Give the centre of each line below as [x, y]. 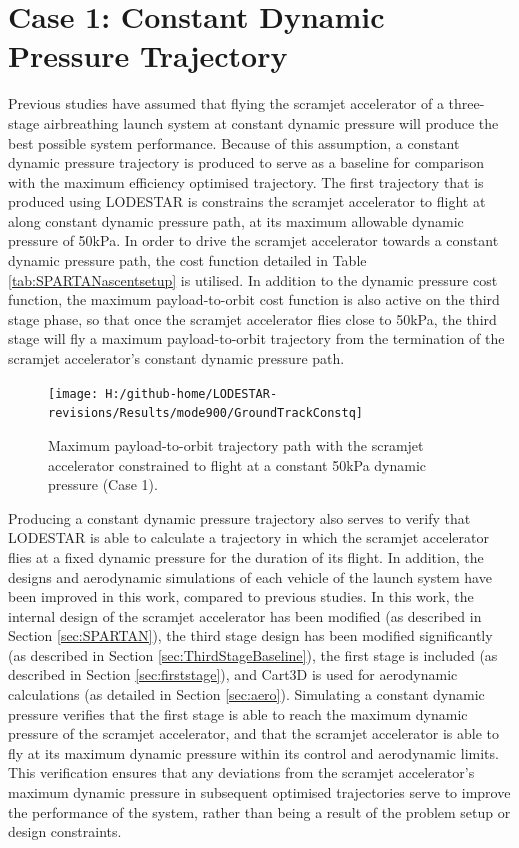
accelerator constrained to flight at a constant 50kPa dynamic [237, 464]
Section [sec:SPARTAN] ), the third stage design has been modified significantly [250, 635]
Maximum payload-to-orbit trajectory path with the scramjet [236, 444]
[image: [73, 393]
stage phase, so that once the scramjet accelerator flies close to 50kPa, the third [252, 318]
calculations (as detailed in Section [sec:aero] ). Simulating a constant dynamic [246, 694]
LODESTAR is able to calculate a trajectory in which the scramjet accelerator [248, 537]
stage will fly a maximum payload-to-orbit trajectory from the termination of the [256, 338]
